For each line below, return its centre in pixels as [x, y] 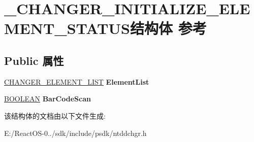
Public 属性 [34, 60]
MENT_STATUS [67, 28]
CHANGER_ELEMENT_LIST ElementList [77, 81]
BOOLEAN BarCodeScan [47, 99]
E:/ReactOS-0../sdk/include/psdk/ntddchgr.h [75, 133]
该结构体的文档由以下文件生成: [55, 115]
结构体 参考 [168, 28]
